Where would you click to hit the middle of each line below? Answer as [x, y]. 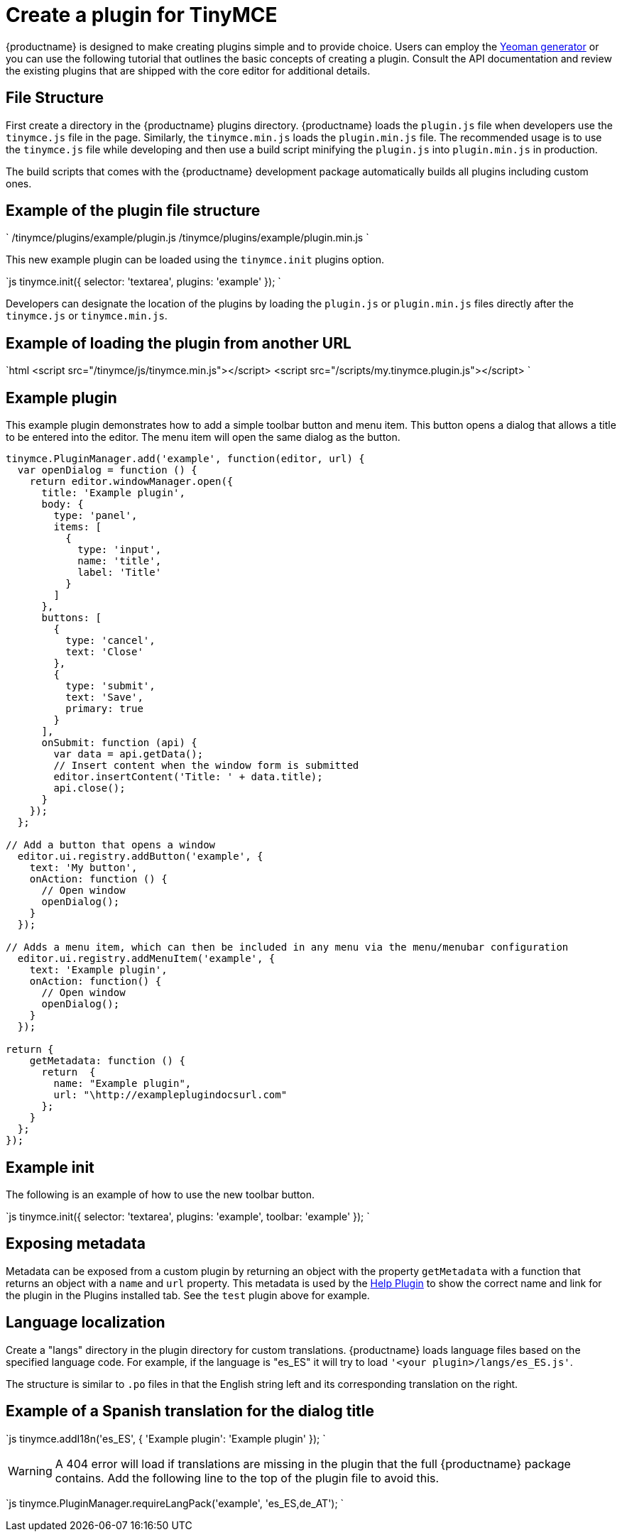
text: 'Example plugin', [98, 970]
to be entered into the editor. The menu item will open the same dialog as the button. [203, 437]
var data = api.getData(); [129, 754]
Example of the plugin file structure [133, 211]
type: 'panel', [96, 516]
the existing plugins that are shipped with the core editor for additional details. [188, 70]
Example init [50, 1167]
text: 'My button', [83, 868]
